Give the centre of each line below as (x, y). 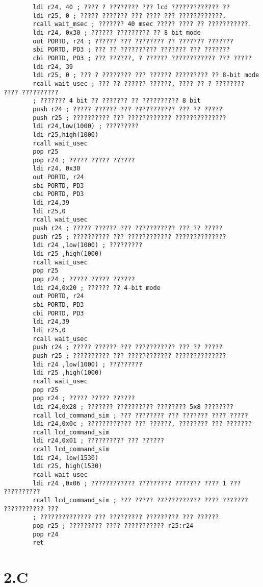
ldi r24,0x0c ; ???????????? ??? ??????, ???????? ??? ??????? (142, 424)
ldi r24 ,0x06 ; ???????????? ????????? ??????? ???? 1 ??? (137, 483)
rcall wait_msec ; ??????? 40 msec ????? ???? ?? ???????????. (142, 24)
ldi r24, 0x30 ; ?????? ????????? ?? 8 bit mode (117, 32)
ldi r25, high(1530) (68, 466)
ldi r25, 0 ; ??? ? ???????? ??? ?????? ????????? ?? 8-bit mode (146, 75)
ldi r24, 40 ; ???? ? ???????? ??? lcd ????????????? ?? (131, 7)
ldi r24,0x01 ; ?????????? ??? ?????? (98, 441)
